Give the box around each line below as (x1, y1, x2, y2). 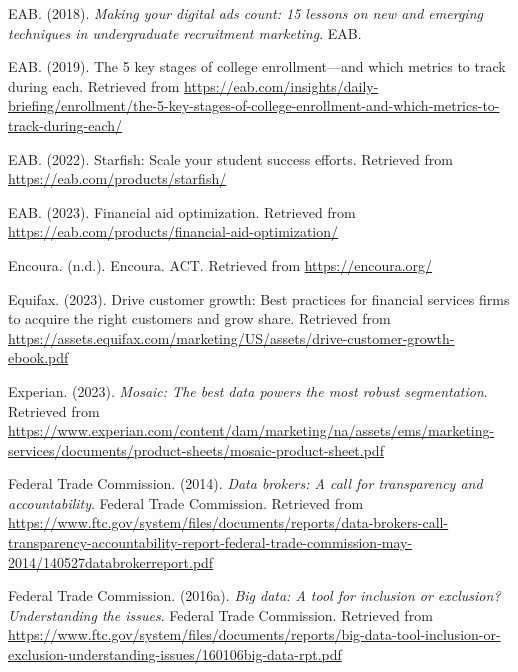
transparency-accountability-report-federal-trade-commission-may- (8, 532, 413, 553)
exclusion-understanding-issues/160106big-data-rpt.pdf (8, 644, 342, 665)
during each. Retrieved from (8, 75, 180, 96)
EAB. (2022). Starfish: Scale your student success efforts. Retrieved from (8, 148, 453, 169)
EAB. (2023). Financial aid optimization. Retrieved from (8, 201, 356, 222)
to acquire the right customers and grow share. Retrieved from (8, 308, 391, 329)
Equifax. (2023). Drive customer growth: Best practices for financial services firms (8, 288, 510, 309)
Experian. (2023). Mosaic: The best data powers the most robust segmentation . (8, 380, 488, 401)
